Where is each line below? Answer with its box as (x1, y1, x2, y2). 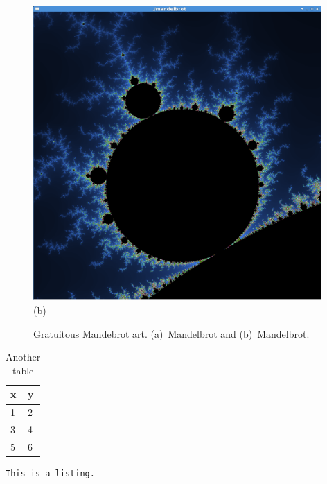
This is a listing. (6, 469, 95, 479)
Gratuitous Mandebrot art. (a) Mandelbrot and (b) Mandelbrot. (33, 326, 310, 340)
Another (6, 349, 41, 364)
